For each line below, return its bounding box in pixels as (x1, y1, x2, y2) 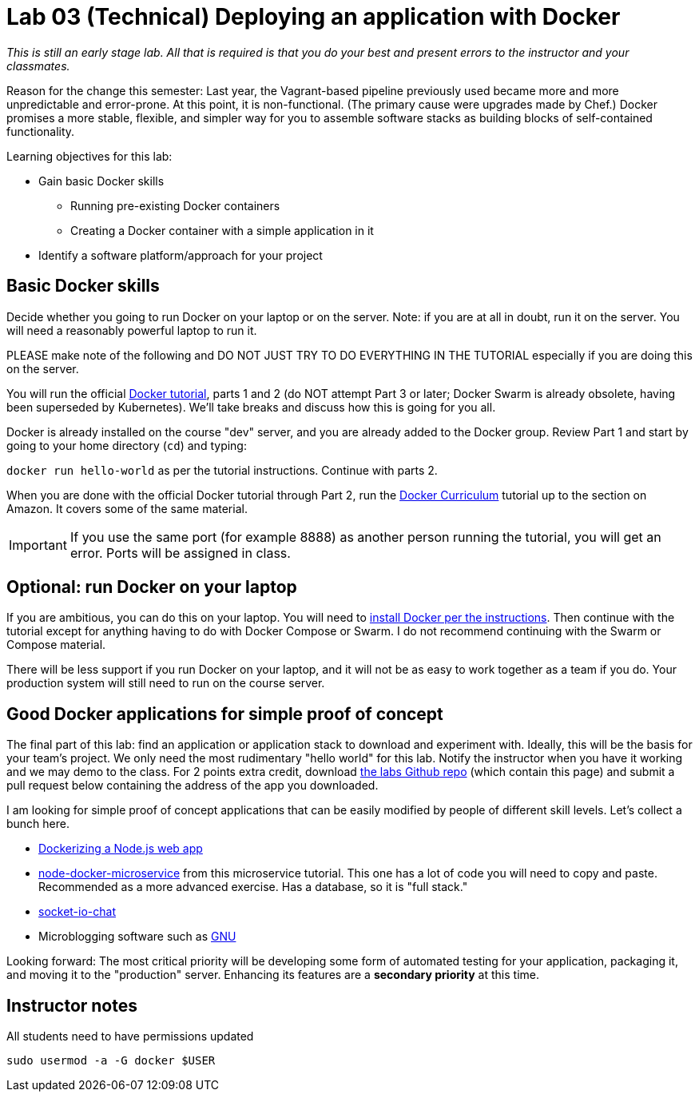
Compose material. (6, 638, 106, 652)
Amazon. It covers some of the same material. (6, 501, 248, 515)
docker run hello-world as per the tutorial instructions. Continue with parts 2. (6, 463, 438, 477)
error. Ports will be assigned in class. (70, 544, 291, 561)
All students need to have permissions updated (6, 1029, 254, 1044)
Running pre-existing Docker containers (70, 198, 280, 213)
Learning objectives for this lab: (6, 149, 173, 163)
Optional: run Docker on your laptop (6, 577, 297, 598)
